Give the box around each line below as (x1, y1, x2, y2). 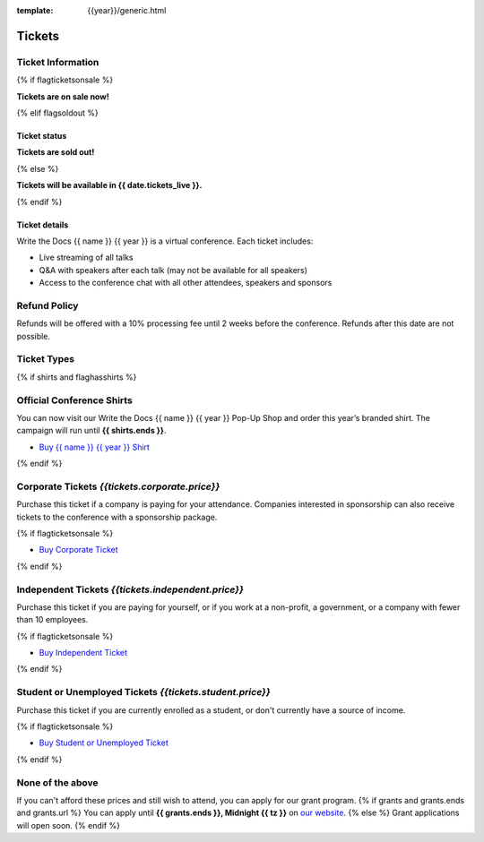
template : (16, 5, 54, 15)
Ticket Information (16, 56, 99, 68)
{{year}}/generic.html (87, 5, 167, 15)
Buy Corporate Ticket (39, 545, 118, 555)
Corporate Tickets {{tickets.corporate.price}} (16, 480, 220, 493)
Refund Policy (16, 299, 79, 312)
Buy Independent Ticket (39, 648, 128, 658)
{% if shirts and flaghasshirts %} (16, 372, 137, 382)
